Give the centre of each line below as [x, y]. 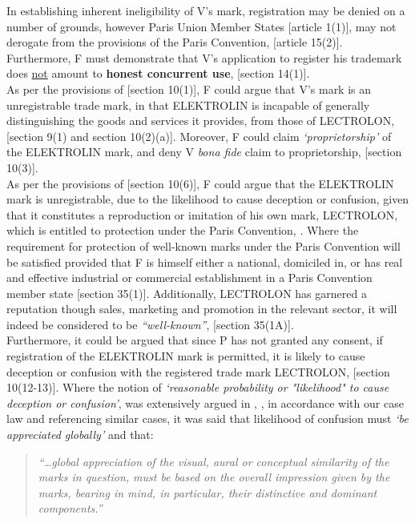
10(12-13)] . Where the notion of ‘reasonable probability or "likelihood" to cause [198, 387]
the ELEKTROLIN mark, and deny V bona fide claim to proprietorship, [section [204, 152]
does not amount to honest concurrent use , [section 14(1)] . [158, 73]
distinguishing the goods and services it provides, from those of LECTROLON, [201, 121]
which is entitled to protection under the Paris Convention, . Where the [183, 230]
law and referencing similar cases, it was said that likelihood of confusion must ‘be [207, 418]
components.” [70, 508]
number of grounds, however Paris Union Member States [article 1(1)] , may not [201, 26]
